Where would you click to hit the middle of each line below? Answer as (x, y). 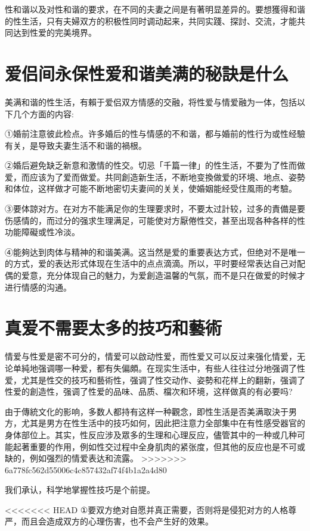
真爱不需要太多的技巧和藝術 (114, 328)
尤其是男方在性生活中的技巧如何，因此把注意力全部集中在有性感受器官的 (163, 423)
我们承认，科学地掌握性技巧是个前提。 (80, 490)
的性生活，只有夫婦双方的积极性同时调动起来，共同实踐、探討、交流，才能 (151, 21)
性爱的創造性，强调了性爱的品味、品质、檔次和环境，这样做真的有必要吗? (149, 391)
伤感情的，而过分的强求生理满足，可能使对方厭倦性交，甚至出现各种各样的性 (155, 220)
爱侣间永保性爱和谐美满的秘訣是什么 (147, 73)
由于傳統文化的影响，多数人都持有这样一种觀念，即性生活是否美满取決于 (147, 411)
